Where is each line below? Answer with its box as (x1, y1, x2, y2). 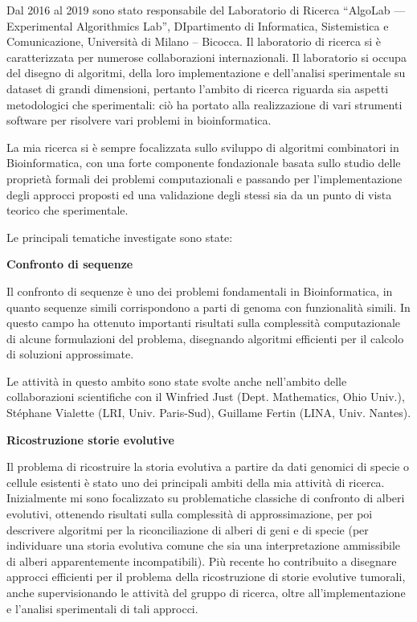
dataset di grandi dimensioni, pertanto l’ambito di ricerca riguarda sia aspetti (6, 80, 389, 96)
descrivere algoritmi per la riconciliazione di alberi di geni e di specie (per (6, 521, 369, 538)
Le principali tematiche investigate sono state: (6, 228, 233, 245)
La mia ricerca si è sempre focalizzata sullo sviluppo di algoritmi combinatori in (6, 138, 399, 155)
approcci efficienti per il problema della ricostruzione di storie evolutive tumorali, (6, 568, 406, 585)
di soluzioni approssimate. (6, 346, 134, 362)
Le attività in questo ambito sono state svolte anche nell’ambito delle (6, 372, 347, 389)
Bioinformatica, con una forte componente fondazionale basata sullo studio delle (6, 154, 401, 171)
